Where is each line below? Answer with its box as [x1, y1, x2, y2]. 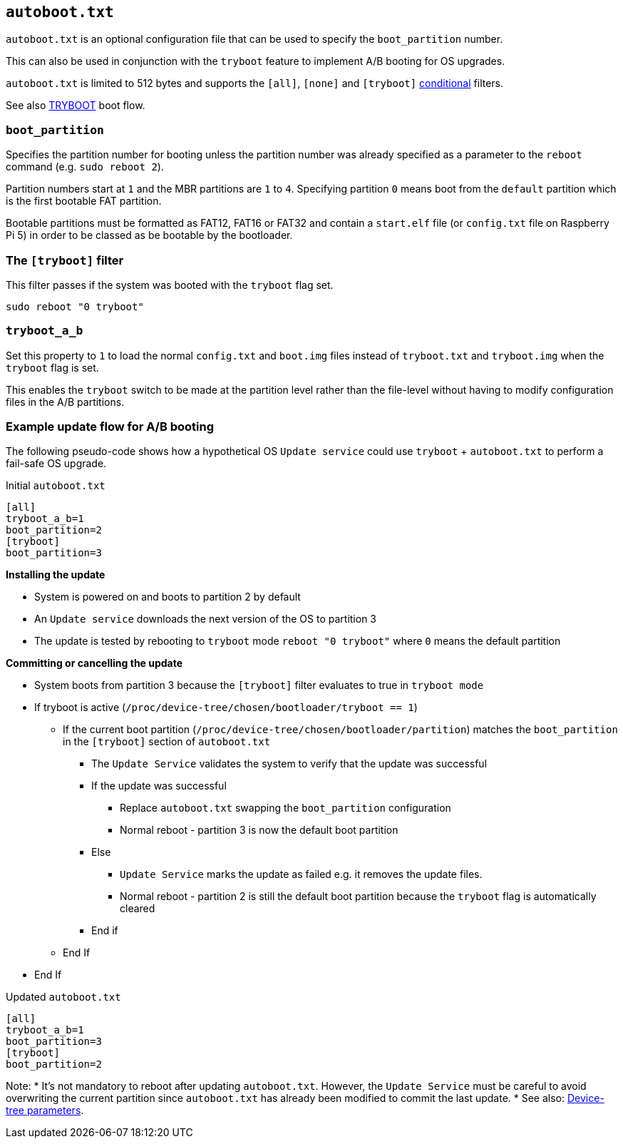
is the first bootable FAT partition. [6, 195, 162, 208]
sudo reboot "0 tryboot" [6, 300, 144, 312]
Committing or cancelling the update [6, 657, 183, 670]
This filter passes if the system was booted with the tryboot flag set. [6, 278, 334, 291]
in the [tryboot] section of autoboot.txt [63, 735, 271, 748]
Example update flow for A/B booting [6, 419, 214, 434]
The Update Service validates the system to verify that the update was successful [91, 757, 488, 770]
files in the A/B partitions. [6, 395, 125, 408]
